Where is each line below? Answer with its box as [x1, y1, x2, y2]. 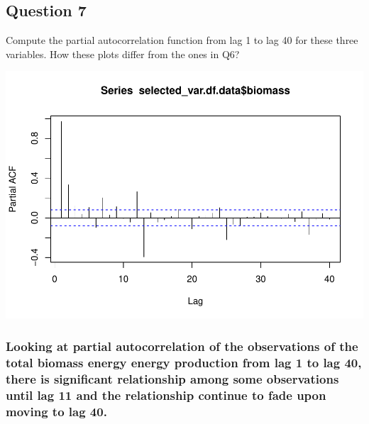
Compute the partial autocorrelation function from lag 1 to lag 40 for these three [6, 33, 358, 48]
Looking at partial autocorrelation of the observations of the [6, 337, 358, 355]
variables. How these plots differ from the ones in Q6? [6, 46, 240, 61]
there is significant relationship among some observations [6, 369, 339, 387]
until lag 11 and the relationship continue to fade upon [6, 386, 326, 403]
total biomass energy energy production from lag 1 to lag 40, [6, 353, 362, 371]
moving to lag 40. [6, 402, 107, 420]
